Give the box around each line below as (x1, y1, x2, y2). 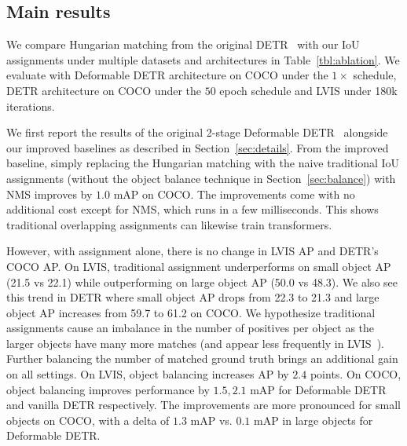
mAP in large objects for (253, 411, 373, 428)
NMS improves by (6, 185, 93, 202)
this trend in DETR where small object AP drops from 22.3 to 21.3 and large (6, 289, 379, 305)
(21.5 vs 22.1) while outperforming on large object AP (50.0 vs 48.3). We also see (6, 273, 398, 290)
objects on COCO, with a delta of (6, 411, 170, 428)
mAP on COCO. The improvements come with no (113, 185, 355, 202)
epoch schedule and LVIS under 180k (219, 82, 398, 98)
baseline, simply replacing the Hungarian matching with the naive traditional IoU (6, 155, 400, 171)
